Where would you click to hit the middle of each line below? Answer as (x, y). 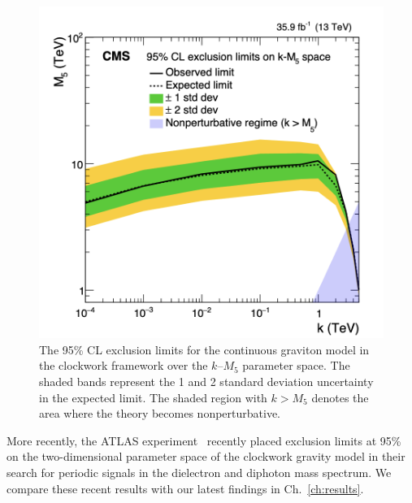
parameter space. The (296, 365)
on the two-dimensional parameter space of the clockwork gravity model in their (206, 456)
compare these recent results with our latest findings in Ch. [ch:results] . (185, 488)
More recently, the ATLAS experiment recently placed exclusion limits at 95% (204, 440)
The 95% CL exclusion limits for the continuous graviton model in (204, 349)
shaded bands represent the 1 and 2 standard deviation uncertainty (206, 381)
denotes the (340, 397)
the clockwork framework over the (124, 365)
